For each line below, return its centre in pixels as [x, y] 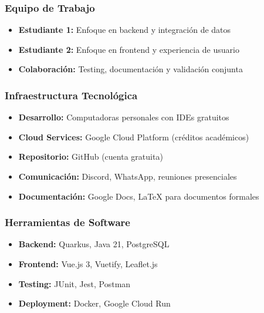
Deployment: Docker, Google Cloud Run [94, 303]
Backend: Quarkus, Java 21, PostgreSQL [94, 244]
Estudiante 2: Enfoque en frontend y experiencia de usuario [129, 49]
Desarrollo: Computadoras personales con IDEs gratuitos [124, 117]
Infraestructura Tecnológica [71, 95]
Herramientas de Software [67, 222]
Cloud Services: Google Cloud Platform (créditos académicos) [134, 137]
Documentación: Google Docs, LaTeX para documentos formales [139, 196]
